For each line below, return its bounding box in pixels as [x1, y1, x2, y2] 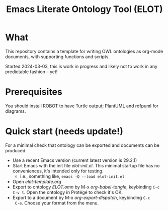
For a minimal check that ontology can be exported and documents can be [5, 142, 160, 148]
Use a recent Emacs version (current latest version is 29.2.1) [12, 157, 137, 163]
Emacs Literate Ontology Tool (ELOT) [6, 4, 163, 15]
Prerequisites [5, 86, 63, 98]
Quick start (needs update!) [5, 126, 123, 137]
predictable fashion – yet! [5, 69, 58, 75]
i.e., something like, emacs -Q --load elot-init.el [20, 173, 125, 179]
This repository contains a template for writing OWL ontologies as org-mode [5, 48, 163, 54]
